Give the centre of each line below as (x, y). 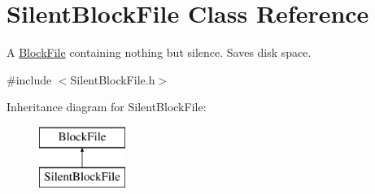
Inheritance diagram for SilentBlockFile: (107, 107)
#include (29, 79)
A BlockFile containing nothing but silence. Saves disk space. (159, 52)
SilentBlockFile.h (113, 79)
